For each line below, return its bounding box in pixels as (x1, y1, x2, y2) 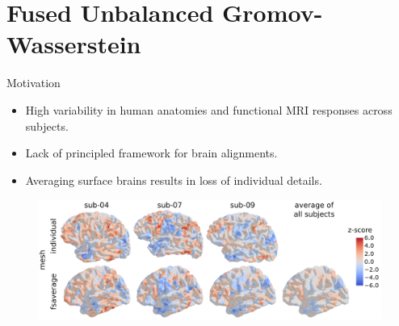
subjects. (25, 117, 69, 134)
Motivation (6, 74, 61, 91)
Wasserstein (6, 27, 141, 61)
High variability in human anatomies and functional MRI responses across (25, 101, 393, 118)
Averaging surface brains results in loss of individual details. (25, 171, 322, 188)
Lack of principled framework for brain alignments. (25, 144, 278, 161)
